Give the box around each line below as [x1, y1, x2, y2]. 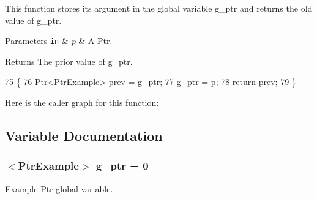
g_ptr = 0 [95, 158, 149, 173]
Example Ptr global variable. [5, 182, 113, 195]
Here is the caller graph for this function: [5, 96, 159, 109]
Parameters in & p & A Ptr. [5, 34, 113, 47]
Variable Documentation [5, 126, 163, 145]
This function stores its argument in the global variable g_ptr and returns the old [5, 2, 313, 14]
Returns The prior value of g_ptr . [5, 54, 133, 67]
